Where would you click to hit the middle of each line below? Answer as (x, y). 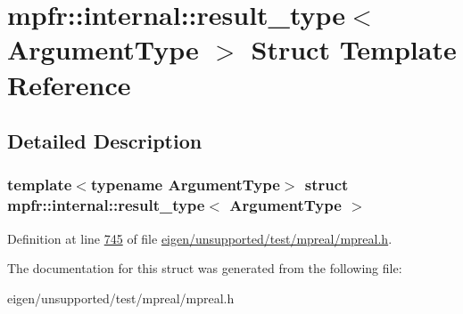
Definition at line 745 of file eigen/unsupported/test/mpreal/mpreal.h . (200, 238)
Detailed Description (105, 141)
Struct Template (354, 49)
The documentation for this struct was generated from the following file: (205, 268)
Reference (69, 84)
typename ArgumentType (185, 185)
